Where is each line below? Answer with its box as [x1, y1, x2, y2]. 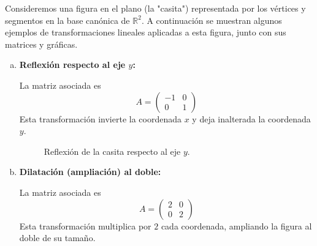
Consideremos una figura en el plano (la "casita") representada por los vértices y [5, 2, 306, 14]
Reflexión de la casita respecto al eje [44, 144, 181, 157]
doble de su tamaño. [19, 231, 96, 244]
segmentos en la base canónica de [5, 13, 130, 26]
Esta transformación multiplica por [19, 219, 151, 232]
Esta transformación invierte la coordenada [19, 112, 181, 125]
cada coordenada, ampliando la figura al [161, 219, 312, 232]
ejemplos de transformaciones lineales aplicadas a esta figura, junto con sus [5, 26, 286, 39]
